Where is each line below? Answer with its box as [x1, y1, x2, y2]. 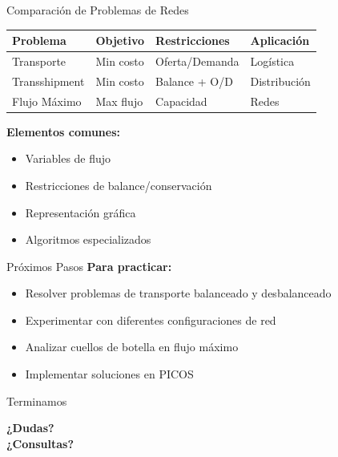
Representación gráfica [25, 204, 136, 220]
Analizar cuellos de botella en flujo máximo [25, 338, 239, 355]
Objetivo [95, 32, 145, 49]
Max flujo [95, 92, 143, 109]
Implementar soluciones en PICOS [25, 366, 194, 382]
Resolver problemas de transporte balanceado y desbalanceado [25, 285, 332, 301]
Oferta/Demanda [155, 52, 239, 69]
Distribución [250, 72, 311, 89]
